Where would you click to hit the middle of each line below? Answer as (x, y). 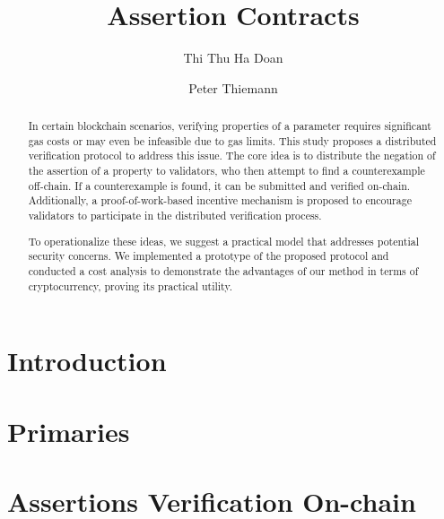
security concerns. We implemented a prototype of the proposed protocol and (209, 256)
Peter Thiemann (233, 87)
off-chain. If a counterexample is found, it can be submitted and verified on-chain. (219, 185)
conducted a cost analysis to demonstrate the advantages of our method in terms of (223, 270)
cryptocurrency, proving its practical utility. (130, 285)
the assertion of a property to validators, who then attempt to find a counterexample (226, 171)
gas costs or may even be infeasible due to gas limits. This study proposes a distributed (232, 140)
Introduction (87, 361)
